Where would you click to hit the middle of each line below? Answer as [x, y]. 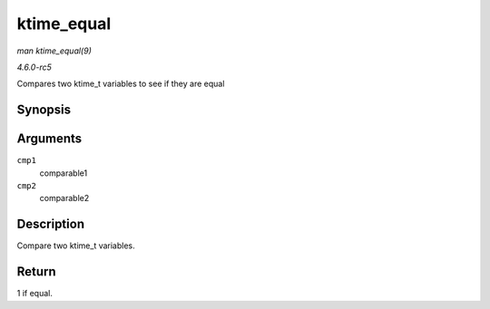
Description [51, 224]
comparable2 [64, 198]
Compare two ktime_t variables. [76, 246]
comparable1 [64, 173]
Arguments [49, 139]
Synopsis [44, 110]
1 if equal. [35, 294]
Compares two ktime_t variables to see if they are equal [121, 84]
